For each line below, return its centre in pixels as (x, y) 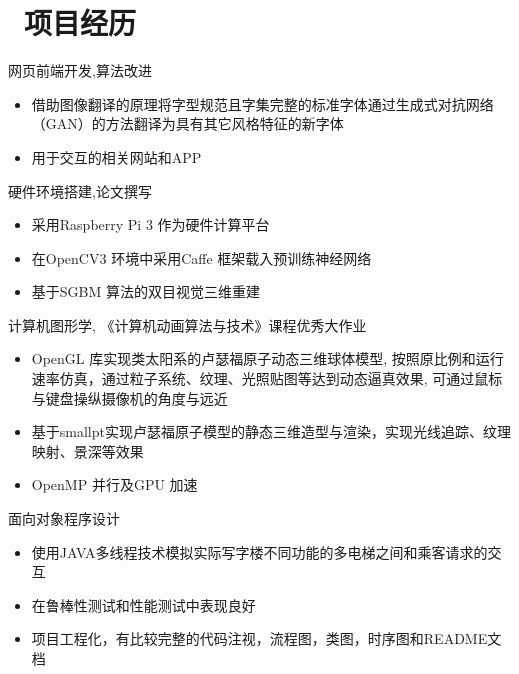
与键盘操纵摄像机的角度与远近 (129, 397)
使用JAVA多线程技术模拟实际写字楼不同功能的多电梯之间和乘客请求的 (259, 551)
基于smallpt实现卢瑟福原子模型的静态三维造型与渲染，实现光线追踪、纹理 (271, 431)
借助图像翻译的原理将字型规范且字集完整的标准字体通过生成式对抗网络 (262, 103)
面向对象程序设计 (64, 518)
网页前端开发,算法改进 (80, 70)
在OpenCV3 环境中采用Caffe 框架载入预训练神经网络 (201, 257)
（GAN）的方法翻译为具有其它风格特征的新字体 (187, 123)
